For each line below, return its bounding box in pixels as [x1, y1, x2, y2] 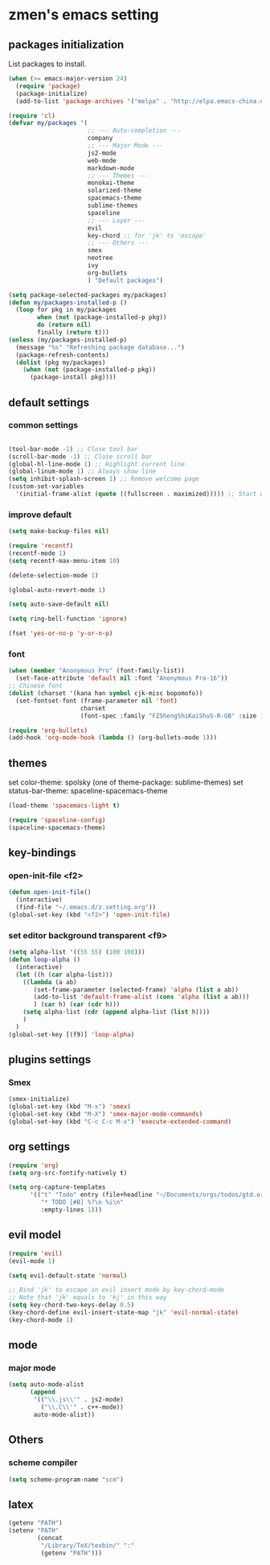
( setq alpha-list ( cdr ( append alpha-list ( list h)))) [22, 1008, 211, 1016]
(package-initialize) [15, 89, 88, 97]
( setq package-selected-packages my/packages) [8, 291, 167, 299]
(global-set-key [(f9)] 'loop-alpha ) [8, 1030, 135, 1038]
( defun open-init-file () [8, 888, 92, 896]
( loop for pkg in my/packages [15, 306, 117, 314]
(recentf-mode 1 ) [8, 549, 67, 557]
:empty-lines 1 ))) [40, 1206, 103, 1214]
